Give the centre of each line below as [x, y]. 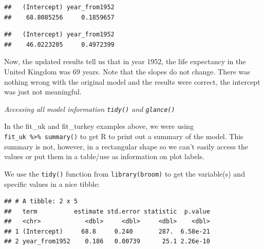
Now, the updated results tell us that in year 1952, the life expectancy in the [125, 61]
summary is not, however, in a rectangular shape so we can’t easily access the [126, 146]
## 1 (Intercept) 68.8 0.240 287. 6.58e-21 [107, 231]
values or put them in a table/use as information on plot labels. [104, 156]
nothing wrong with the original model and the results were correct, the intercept [132, 81]
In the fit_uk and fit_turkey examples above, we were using [99, 126]
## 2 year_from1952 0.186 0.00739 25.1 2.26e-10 [107, 242]
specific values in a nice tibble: [52, 184]
